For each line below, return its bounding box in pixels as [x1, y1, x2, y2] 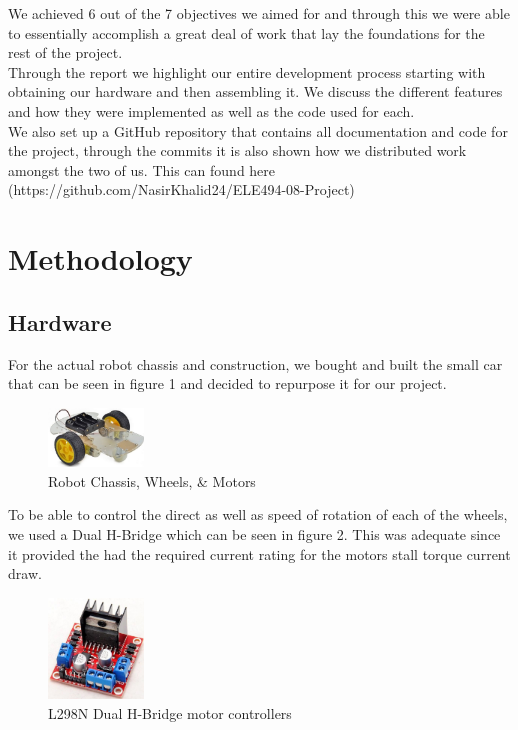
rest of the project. [8, 42, 123, 63]
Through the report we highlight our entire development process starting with [8, 61, 486, 82]
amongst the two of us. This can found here [8, 159, 276, 180]
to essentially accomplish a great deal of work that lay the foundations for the [8, 22, 485, 43]
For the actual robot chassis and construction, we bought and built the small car [8, 353, 503, 374]
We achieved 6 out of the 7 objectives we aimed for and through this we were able [8, 3, 510, 23]
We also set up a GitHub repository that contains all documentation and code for [8, 120, 508, 141]
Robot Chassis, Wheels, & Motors [48, 470, 256, 491]
